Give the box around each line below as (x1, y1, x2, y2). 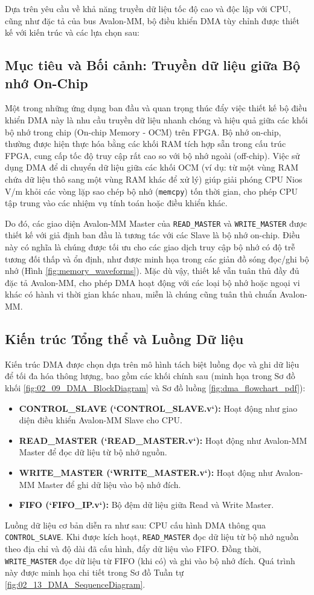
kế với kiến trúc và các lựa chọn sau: (5, 26, 139, 39)
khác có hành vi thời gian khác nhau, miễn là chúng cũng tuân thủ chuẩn (5, 288, 277, 301)
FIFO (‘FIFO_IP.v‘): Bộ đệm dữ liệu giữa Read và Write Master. (19, 498, 274, 511)
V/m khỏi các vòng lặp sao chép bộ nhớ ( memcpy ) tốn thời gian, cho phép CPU (5, 184, 298, 197)
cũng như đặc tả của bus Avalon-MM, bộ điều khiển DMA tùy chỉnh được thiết (5, 14, 300, 27)
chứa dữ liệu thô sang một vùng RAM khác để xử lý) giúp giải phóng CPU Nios (5, 172, 303, 185)
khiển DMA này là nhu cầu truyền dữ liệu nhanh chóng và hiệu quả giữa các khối (5, 113, 308, 126)
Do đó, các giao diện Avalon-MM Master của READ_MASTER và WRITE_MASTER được (5, 216, 307, 229)
